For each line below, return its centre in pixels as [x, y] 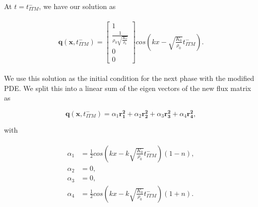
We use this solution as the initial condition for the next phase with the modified [129, 78]
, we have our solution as [77, 6]
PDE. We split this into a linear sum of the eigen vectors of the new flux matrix [128, 88]
